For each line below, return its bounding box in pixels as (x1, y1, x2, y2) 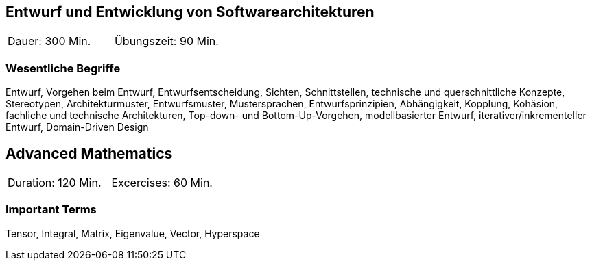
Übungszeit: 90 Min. (114, 34, 219, 49)
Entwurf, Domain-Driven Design (5, 121, 149, 133)
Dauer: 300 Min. (8, 34, 91, 49)
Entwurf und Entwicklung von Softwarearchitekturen (5, 3, 375, 21)
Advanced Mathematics (5, 144, 173, 162)
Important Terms (5, 202, 97, 217)
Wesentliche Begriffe (5, 61, 121, 75)
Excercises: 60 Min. (111, 176, 213, 190)
